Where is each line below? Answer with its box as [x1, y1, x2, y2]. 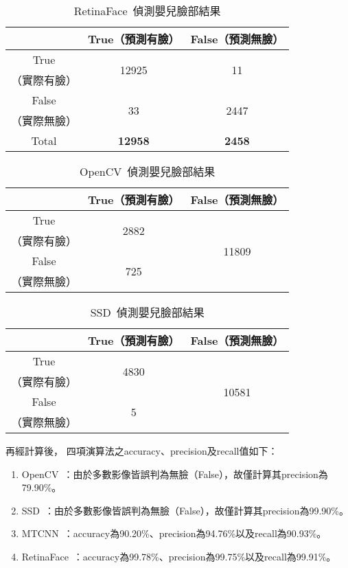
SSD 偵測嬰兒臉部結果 [90, 304, 205, 320]
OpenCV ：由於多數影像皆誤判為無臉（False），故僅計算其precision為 [21, 466, 328, 481]
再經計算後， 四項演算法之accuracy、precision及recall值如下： [5, 444, 278, 457]
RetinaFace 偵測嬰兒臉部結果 [73, 3, 221, 19]
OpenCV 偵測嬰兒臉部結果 [79, 163, 216, 179]
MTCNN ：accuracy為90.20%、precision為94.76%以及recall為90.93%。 [21, 526, 327, 541]
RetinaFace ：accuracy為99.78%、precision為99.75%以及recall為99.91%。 [21, 549, 336, 563]
